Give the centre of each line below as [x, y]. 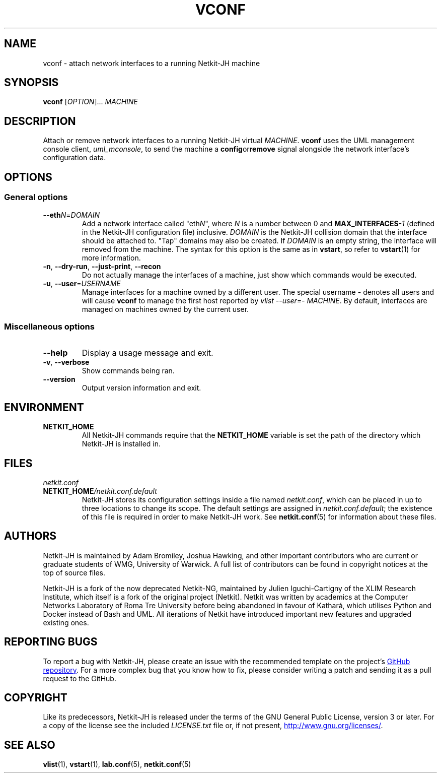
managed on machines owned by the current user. [165, 309]
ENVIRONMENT [44, 407]
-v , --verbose [66, 362]
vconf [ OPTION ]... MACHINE [90, 102]
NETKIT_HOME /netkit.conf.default [100, 491]
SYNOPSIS [31, 83]
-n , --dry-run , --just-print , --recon [102, 266]
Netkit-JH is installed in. [121, 444]
